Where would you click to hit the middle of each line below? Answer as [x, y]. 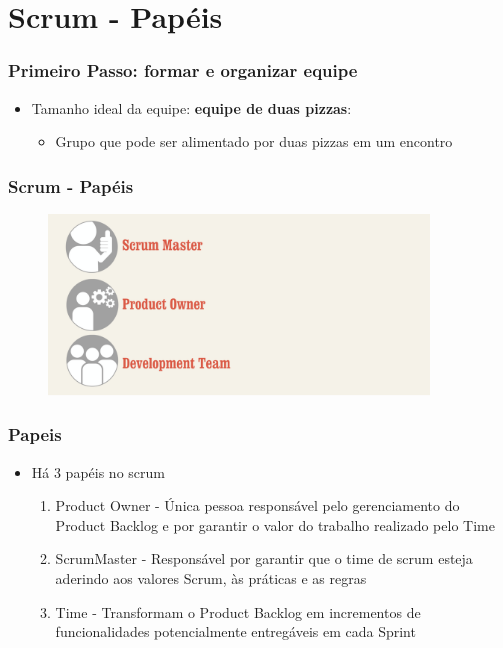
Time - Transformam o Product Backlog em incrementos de [238, 611]
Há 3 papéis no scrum [98, 471]
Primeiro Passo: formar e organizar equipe [183, 70]
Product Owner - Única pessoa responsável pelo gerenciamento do [257, 505]
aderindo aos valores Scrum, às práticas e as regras [211, 578]
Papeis [35, 434]
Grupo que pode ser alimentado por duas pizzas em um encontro [254, 141]
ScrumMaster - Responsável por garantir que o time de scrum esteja [264, 558]
